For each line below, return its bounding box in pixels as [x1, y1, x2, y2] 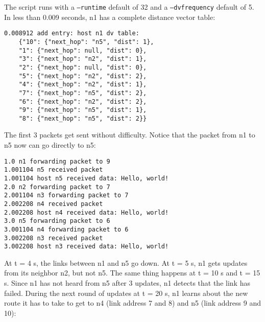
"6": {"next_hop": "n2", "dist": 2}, [18, 98, 147, 105]
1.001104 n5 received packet [4, 166, 103, 174]
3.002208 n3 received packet [4, 234, 103, 242]
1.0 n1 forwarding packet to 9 [4, 157, 110, 165]
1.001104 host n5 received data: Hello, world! [4, 174, 169, 182]
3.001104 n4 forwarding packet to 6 [4, 225, 129, 233]
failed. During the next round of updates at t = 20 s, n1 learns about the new [4, 287, 248, 298]
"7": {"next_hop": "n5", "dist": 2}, [18, 89, 147, 97]
